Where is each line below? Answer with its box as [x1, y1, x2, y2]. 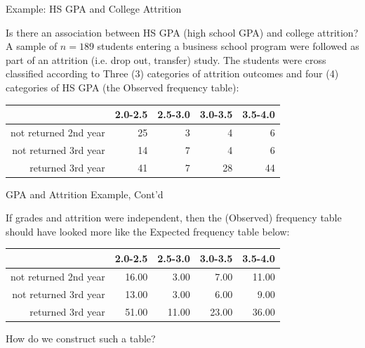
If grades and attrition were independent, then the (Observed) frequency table [6, 210, 342, 225]
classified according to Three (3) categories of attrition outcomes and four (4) [6, 66, 339, 81]
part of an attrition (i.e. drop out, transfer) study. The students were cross [6, 52, 326, 67]
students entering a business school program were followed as [97, 39, 359, 53]
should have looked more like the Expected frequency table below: [6, 224, 290, 238]
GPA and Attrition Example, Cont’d [6, 186, 164, 201]
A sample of [6, 39, 58, 53]
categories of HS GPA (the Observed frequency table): [6, 79, 239, 94]
